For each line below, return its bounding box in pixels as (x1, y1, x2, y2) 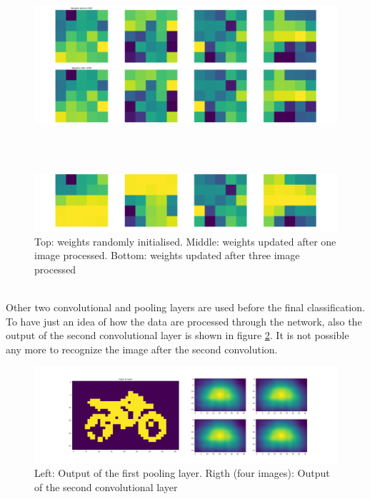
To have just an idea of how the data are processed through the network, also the (6, 313, 362, 328)
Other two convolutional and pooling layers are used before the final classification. (6, 300, 365, 315)
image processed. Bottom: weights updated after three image (34, 248, 300, 263)
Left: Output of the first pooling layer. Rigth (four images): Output (34, 465, 330, 480)
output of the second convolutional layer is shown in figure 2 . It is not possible (6, 328, 349, 343)
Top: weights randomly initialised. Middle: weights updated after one (34, 233, 336, 248)
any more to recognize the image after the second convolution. (6, 341, 278, 356)
